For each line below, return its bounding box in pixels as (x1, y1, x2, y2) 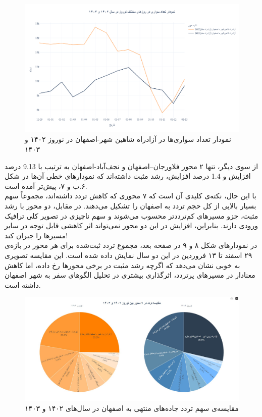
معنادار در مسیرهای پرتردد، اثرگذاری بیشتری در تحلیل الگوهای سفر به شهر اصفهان (5, 270, 255, 280)
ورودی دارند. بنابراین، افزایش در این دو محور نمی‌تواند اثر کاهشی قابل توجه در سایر (5, 220, 258, 231)
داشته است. (5, 279, 41, 290)
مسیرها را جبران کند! (5, 230, 68, 240)
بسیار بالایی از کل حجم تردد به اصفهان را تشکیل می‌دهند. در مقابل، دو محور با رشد (5, 200, 256, 211)
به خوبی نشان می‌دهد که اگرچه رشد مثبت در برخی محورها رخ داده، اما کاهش (5, 259, 240, 270)
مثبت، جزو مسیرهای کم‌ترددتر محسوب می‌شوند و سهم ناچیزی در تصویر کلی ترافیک (5, 210, 258, 221)
